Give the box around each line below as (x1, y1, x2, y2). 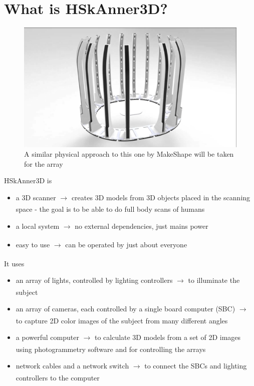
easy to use (16, 239, 50, 250)
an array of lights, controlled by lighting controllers (16, 275, 173, 285)
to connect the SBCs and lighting (144, 360, 247, 371)
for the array (24, 158, 63, 169)
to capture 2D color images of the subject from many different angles (16, 315, 228, 325)
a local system (16, 220, 60, 231)
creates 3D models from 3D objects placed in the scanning (71, 192, 250, 202)
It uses (4, 258, 25, 268)
